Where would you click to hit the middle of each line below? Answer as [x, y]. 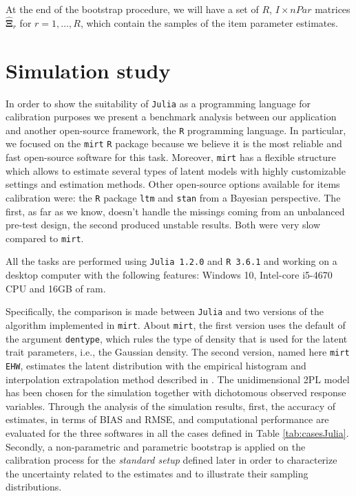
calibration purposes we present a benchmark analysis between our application [171, 117]
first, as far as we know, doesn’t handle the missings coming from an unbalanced [175, 211]
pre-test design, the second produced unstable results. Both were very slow [163, 225]
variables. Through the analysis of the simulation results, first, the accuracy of [171, 406]
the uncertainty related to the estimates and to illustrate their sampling [157, 473]
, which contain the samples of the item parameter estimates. [209, 22]
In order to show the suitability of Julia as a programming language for [158, 103]
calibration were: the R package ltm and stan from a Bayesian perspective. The [173, 197]
